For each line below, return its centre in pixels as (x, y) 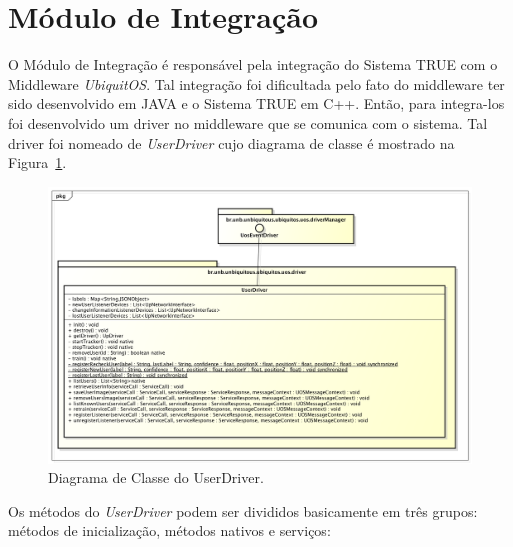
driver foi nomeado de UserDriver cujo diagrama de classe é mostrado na (231, 142)
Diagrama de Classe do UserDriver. (156, 477)
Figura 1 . (37, 162)
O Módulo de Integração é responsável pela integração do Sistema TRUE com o (253, 64)
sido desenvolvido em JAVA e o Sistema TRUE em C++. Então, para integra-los (256, 103)
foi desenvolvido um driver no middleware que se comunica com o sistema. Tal (248, 122)
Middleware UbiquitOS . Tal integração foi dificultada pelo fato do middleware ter (256, 83)
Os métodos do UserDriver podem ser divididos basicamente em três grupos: (243, 510)
